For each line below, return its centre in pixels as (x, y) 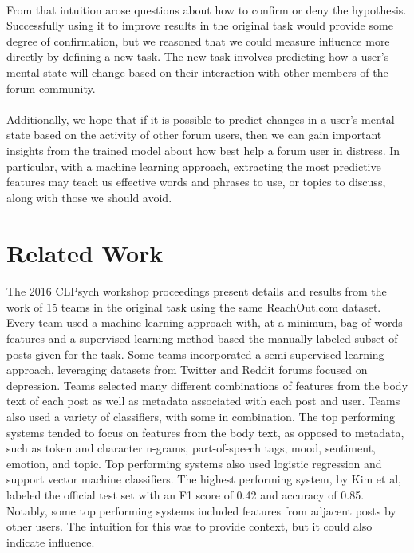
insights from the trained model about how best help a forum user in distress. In (203, 150)
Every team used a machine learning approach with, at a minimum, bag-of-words (205, 322)
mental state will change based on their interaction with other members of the (197, 72)
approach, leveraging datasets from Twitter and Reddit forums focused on (187, 370)
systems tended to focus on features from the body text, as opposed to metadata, (205, 432)
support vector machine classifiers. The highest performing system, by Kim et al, (204, 479)
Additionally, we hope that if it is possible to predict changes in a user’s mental (201, 119)
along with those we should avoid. (89, 197)
